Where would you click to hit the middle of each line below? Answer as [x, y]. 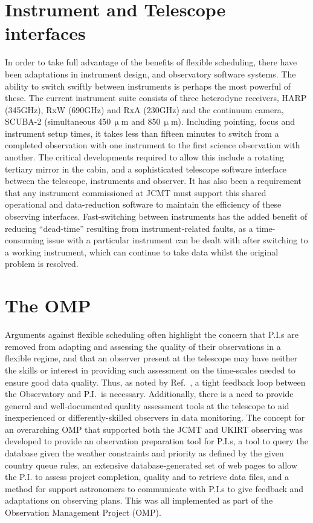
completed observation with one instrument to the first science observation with [153, 145]
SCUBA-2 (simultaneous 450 [58, 121]
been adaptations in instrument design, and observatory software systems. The [150, 74]
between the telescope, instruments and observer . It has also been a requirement [153, 181]
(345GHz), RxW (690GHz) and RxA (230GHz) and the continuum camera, [144, 109]
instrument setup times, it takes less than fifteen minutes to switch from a [142, 133]
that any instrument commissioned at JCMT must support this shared [136, 192]
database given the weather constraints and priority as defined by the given [144, 453]
